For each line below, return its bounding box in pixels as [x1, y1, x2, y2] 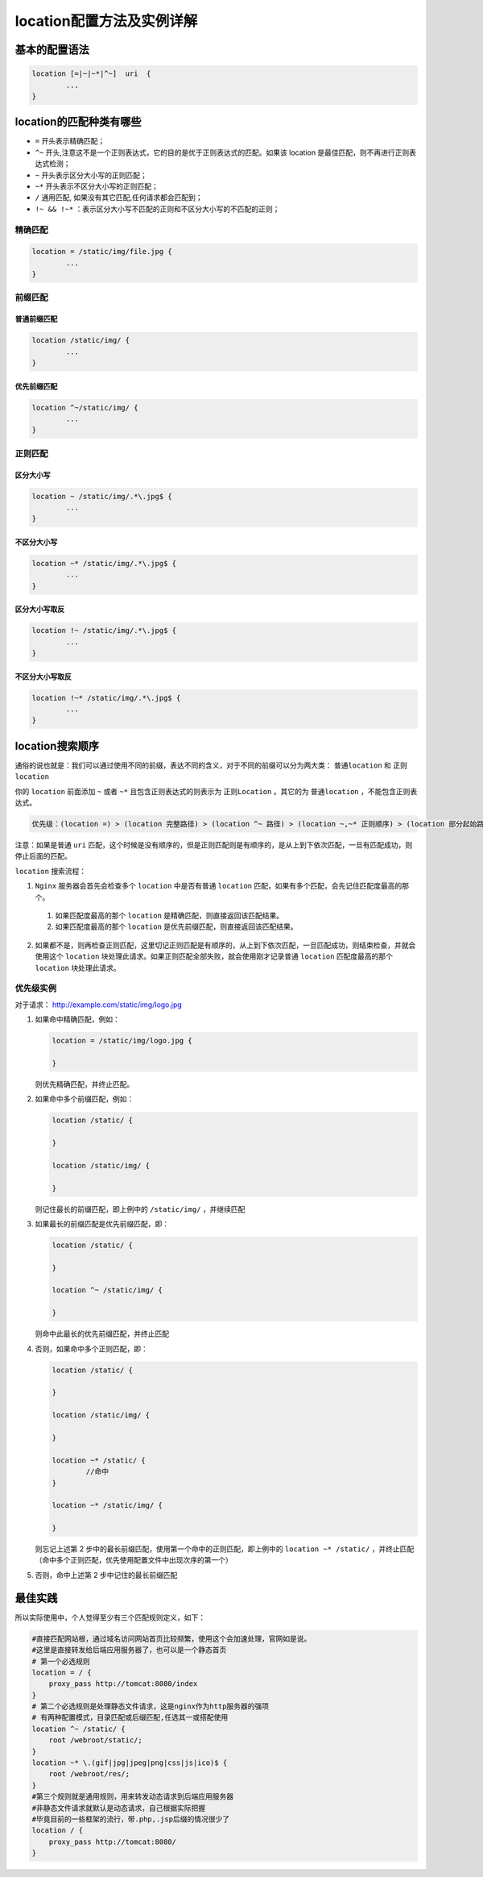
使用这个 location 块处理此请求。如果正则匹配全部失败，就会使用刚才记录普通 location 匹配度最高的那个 [35, 951, 394, 961]
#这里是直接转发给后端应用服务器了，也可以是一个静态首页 [31, 1646, 227, 1654]
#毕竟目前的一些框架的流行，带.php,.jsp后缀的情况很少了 [31, 1814, 229, 1824]
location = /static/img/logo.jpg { [52, 1036, 192, 1046]
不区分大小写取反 [14, 672, 72, 681]
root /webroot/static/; [48, 1736, 142, 1745]
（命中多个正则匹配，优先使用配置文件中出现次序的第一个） [35, 1555, 233, 1565]
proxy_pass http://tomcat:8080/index [48, 1679, 198, 1688]
